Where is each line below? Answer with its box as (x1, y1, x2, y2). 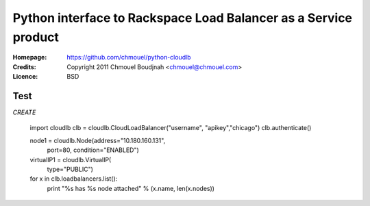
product (12, 29, 60, 44)
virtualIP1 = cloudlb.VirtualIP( (29, 155, 112, 164)
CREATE (12, 108, 36, 116)
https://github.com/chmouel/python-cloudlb (66, 53, 191, 62)
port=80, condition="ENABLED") (47, 146, 140, 154)
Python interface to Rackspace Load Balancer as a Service (12, 10, 353, 25)
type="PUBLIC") (47, 165, 94, 173)
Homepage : (12, 53, 47, 62)
